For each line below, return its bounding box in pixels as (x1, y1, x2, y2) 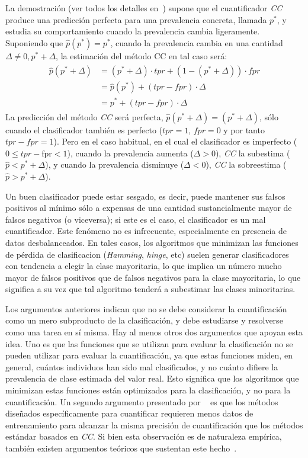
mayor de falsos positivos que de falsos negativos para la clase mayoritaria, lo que (5, 271, 301, 283)
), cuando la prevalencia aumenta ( (67, 146, 194, 159)
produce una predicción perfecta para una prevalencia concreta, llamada (5, 13, 267, 25)
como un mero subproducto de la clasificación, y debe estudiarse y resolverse (5, 314, 283, 326)
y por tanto (223, 123, 265, 136)
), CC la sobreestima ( (206, 158, 287, 171)
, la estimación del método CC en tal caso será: (56, 49, 227, 62)
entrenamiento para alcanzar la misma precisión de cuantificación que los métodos (5, 418, 303, 431)
